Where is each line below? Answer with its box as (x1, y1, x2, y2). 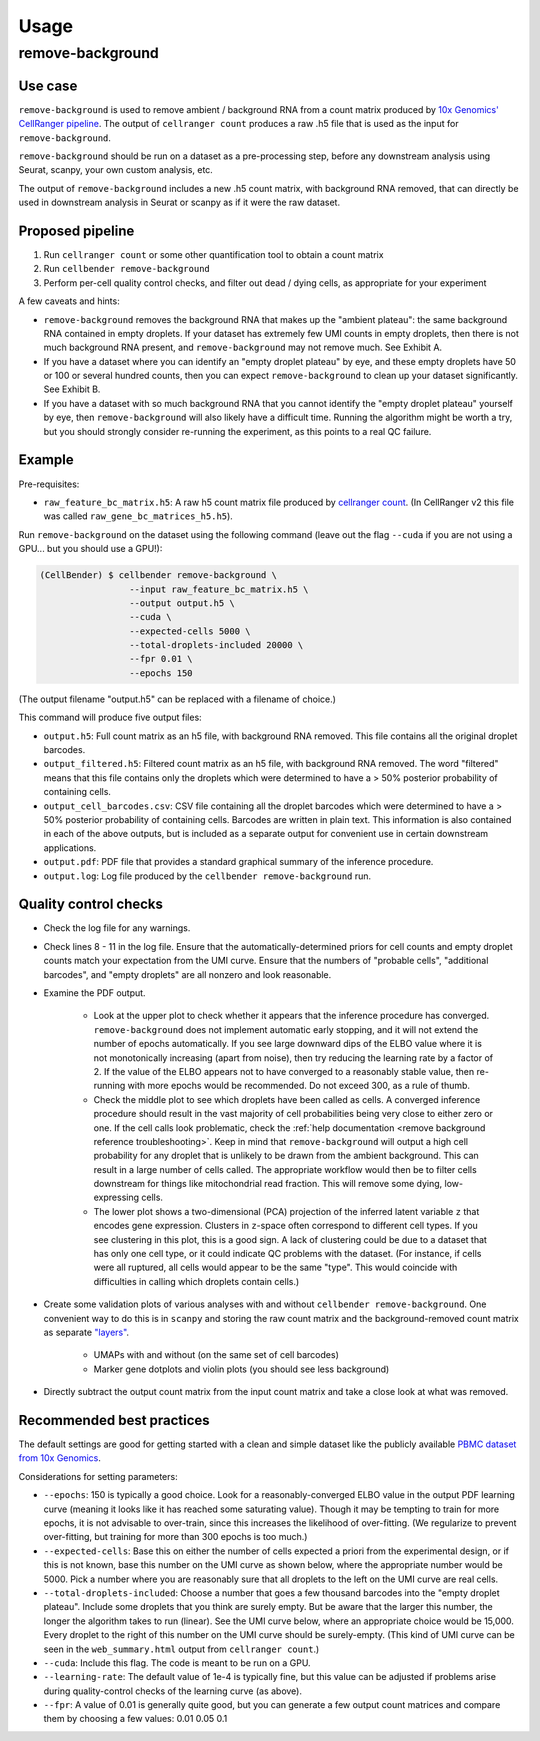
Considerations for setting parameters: (18, 1470, 179, 1482)
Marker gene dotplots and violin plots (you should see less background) (93, 1363, 390, 1375)
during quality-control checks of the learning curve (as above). (43, 1685, 303, 1697)
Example (18, 451, 74, 469)
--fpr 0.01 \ (128, 653, 194, 665)
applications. (43, 841, 97, 854)
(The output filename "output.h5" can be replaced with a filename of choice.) (18, 693, 337, 705)
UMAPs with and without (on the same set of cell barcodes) (93, 1349, 339, 1361)
